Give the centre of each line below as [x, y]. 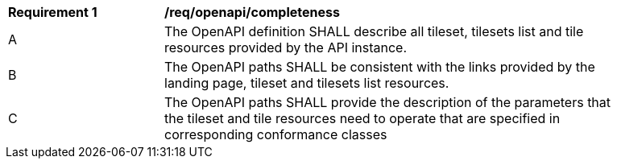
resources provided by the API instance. [286, 47]
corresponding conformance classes [276, 134]
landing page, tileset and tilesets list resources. [307, 83]
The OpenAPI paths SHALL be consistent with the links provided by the [380, 67]
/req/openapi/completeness [252, 12]
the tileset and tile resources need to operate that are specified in [362, 118]
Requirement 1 [53, 12]
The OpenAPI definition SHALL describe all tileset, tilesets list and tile [374, 31]
